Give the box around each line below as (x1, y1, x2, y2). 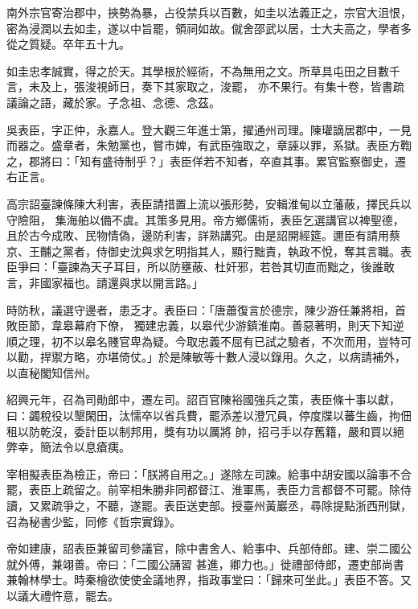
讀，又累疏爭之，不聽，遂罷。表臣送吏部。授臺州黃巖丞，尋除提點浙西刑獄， (6, 497, 412, 514)
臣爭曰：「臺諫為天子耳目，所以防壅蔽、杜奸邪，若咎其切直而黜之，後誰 (6, 258, 383, 275)
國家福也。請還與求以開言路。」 (39, 274, 203, 290)
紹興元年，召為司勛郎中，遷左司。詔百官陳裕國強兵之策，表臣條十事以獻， (6, 391, 400, 408)
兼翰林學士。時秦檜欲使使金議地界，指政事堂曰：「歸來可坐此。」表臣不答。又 (6, 571, 412, 588)
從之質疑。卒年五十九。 (6, 35, 130, 52)
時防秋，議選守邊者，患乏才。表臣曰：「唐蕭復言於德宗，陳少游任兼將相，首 (6, 301, 406, 318)
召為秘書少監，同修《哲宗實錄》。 (6, 512, 181, 529)
